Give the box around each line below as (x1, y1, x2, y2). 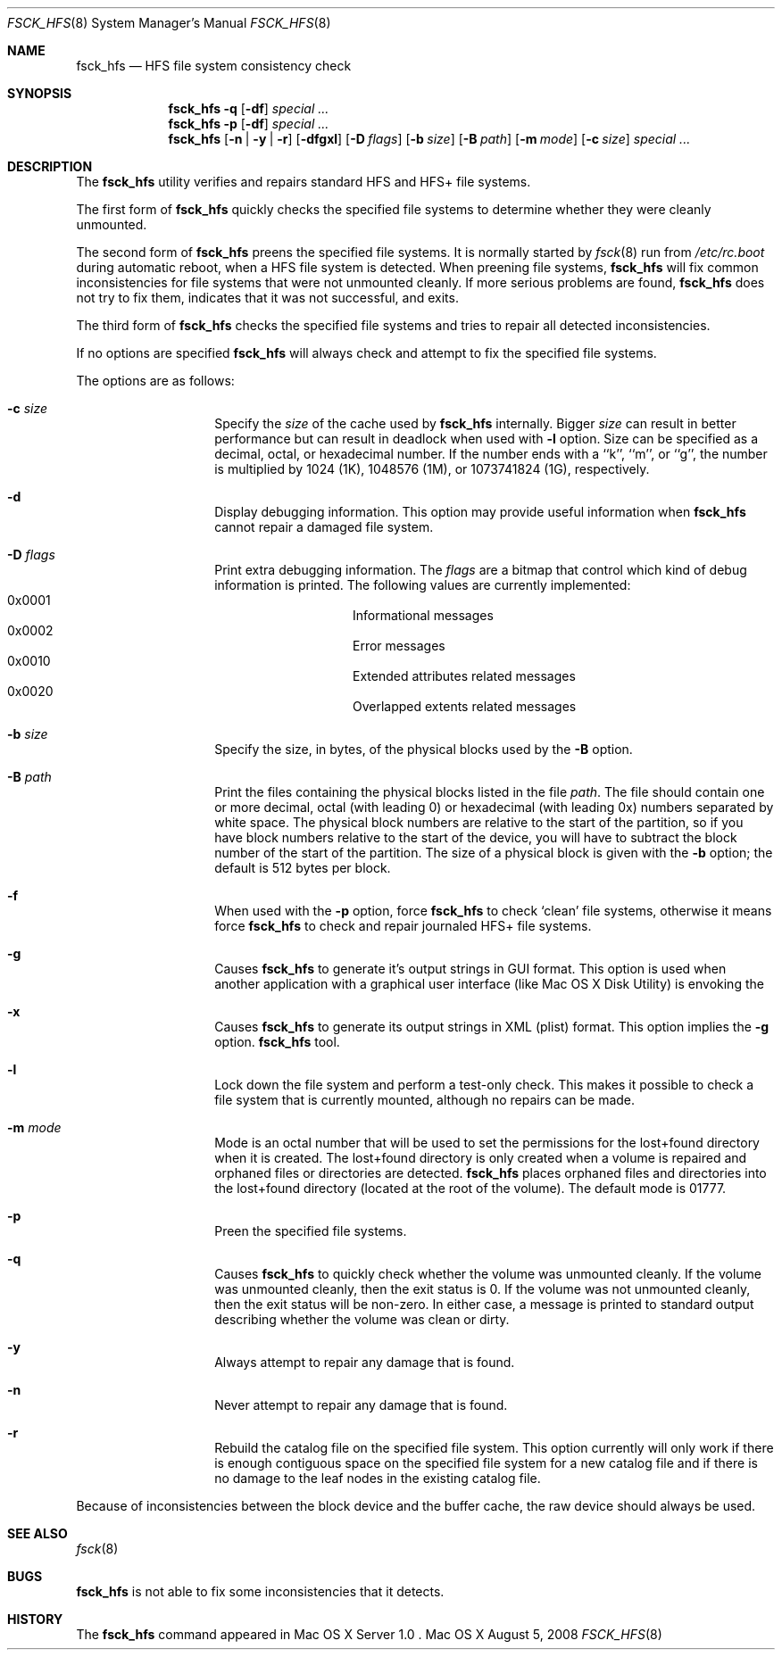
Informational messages (353, 608, 494, 623)
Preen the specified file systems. (214, 1223, 407, 1239)
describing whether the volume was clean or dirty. (214, 1312, 510, 1327)
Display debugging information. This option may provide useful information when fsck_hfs (214, 504, 746, 519)
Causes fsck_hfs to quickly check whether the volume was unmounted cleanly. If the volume (214, 1266, 761, 1281)
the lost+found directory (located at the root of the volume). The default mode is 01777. (214, 1181, 727, 1196)
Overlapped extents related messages (353, 699, 577, 714)
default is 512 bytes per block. (214, 860, 391, 875)
